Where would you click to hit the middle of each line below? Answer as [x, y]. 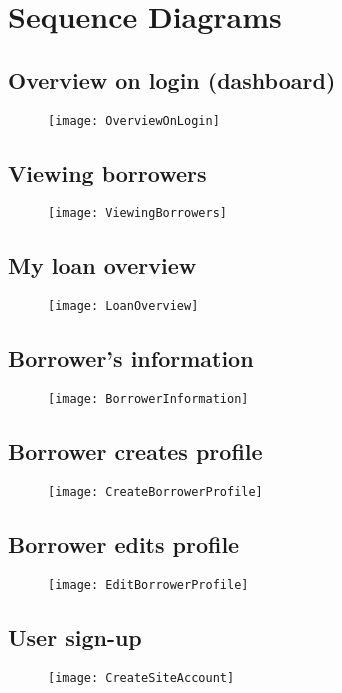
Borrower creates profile [135, 451]
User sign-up [75, 636]
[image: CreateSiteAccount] [141, 677]
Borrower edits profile [124, 544]
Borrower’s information [131, 358]
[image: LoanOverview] [123, 306]
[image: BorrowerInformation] [148, 399]
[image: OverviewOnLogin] [134, 120]
